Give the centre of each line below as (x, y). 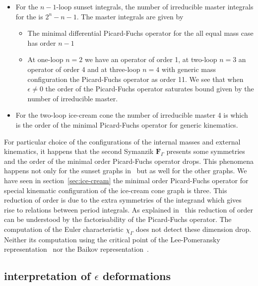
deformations (137, 276)
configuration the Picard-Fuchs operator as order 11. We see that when (135, 79)
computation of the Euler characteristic (64, 229)
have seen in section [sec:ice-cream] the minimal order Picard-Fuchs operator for (126, 180)
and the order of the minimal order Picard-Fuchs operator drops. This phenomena (129, 161)
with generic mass (189, 69)
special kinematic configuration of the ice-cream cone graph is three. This (116, 190)
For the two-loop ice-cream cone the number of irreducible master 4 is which (132, 115)
